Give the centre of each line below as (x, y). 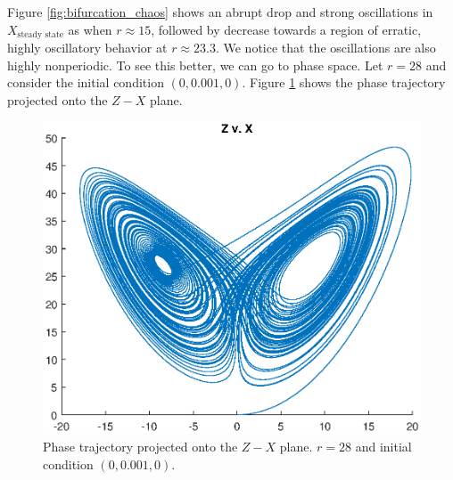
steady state (41, 35)
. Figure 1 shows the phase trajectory (344, 82)
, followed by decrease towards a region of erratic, (286, 29)
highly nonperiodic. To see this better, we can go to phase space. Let (195, 65)
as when (90, 29)
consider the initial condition (86, 82)
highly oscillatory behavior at (87, 48)
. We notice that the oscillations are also (325, 48)
